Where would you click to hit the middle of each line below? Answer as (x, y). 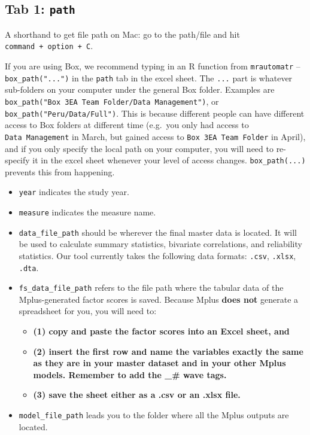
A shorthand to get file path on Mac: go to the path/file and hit (122, 34)
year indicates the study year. (74, 192)
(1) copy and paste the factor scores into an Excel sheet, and (161, 331)
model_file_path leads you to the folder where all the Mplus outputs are (154, 415)
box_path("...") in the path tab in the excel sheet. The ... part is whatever (149, 77)
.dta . (29, 267)
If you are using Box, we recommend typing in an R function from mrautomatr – (153, 66)
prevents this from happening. (60, 171)
